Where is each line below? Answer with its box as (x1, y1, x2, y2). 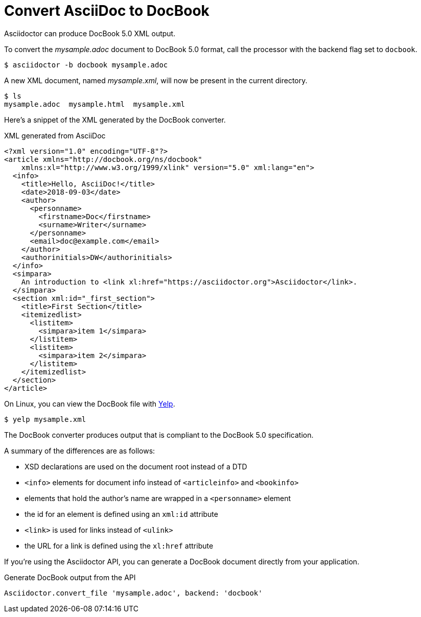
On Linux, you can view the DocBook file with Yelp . (4, 399, 175, 408)
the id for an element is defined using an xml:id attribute (25, 509, 218, 518)
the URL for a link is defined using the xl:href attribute (25, 541, 214, 550)
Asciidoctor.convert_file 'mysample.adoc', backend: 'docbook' (4, 588, 263, 597)
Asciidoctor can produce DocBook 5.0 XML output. (4, 29, 176, 38)
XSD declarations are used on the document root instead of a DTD (25, 462, 247, 471)
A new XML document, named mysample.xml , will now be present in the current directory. (4, 76, 308, 85)
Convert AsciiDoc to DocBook (4, 2, 209, 19)
